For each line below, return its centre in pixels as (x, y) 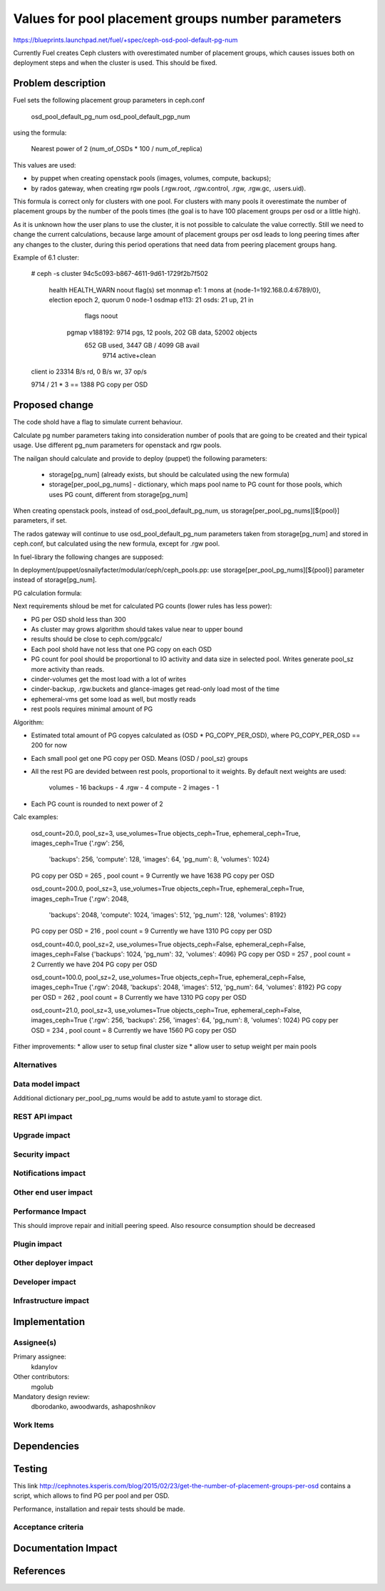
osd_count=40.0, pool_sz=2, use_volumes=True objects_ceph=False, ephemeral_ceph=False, (168, 944)
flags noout (101, 316)
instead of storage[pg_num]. (55, 580)
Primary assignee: (40, 1357)
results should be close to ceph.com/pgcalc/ (97, 639)
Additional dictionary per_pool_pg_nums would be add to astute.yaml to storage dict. (138, 1098)
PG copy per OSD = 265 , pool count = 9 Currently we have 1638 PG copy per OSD (153, 875)
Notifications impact (49, 1173)
